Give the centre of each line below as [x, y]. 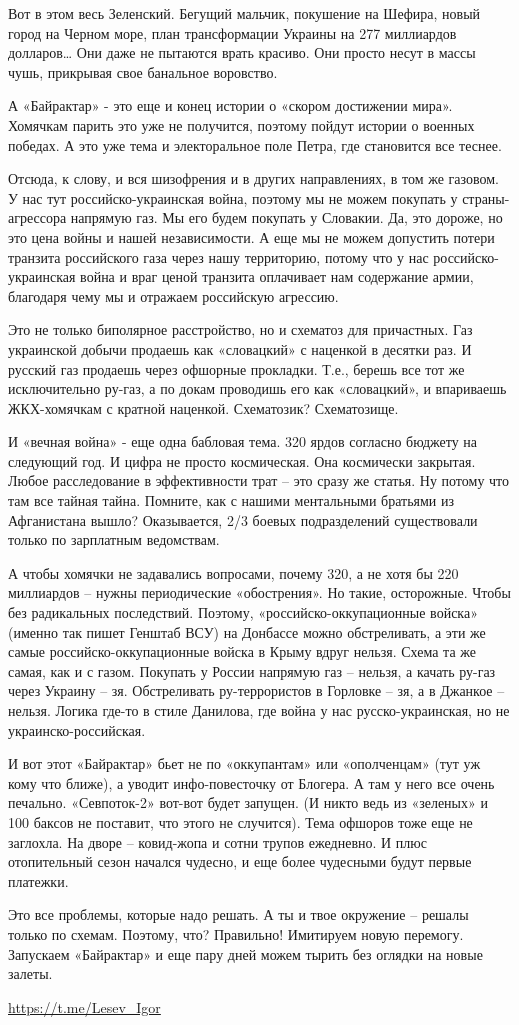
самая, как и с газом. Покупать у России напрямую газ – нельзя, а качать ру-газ [252, 670]
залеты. [30, 973]
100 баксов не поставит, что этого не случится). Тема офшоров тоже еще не [240, 821]
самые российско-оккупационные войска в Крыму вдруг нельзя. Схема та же [242, 651]
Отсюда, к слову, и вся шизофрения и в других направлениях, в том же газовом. [254, 178]
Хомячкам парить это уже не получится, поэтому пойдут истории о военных [241, 124]
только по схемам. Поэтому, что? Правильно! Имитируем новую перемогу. [236, 933]
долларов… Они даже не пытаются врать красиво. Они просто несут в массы [242, 52]
